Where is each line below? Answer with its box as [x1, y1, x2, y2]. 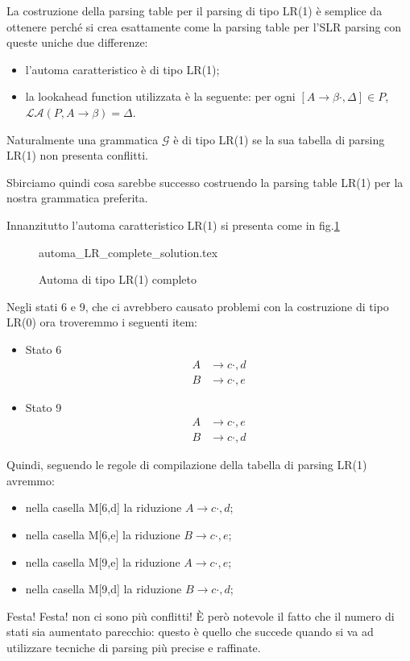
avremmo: [6, 472, 55, 488]
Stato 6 [25, 340, 62, 357]
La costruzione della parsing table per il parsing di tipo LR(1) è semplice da [6, 2, 383, 19]
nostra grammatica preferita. [6, 189, 148, 206]
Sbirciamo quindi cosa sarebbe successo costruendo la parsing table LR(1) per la [6, 173, 404, 190]
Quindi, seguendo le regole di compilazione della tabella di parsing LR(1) [6, 456, 367, 473]
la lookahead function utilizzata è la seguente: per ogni [25, 88, 296, 105]
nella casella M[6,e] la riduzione [25, 526, 180, 543]
